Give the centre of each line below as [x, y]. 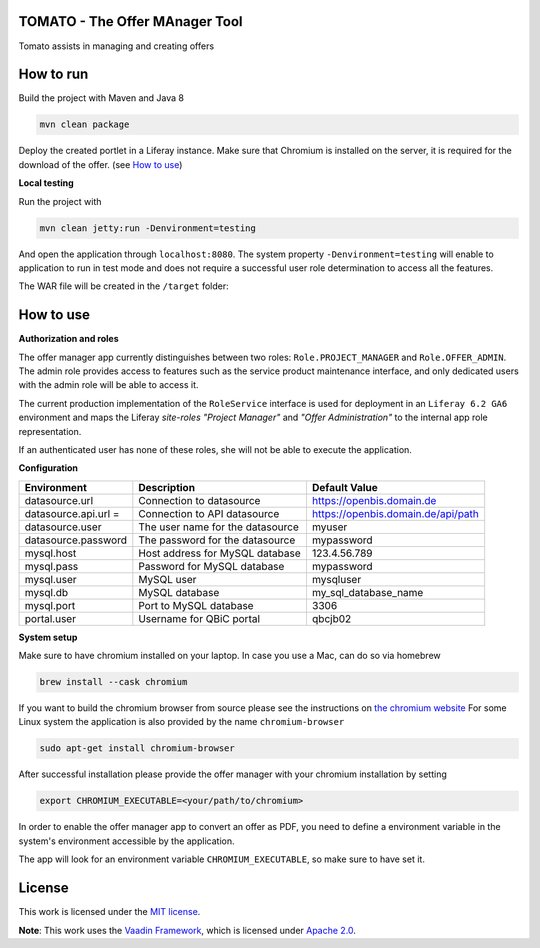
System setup [48, 637]
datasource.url [59, 500]
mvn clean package [84, 124]
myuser [329, 527]
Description [166, 487]
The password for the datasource [217, 540]
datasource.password [75, 540]
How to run [53, 74]
